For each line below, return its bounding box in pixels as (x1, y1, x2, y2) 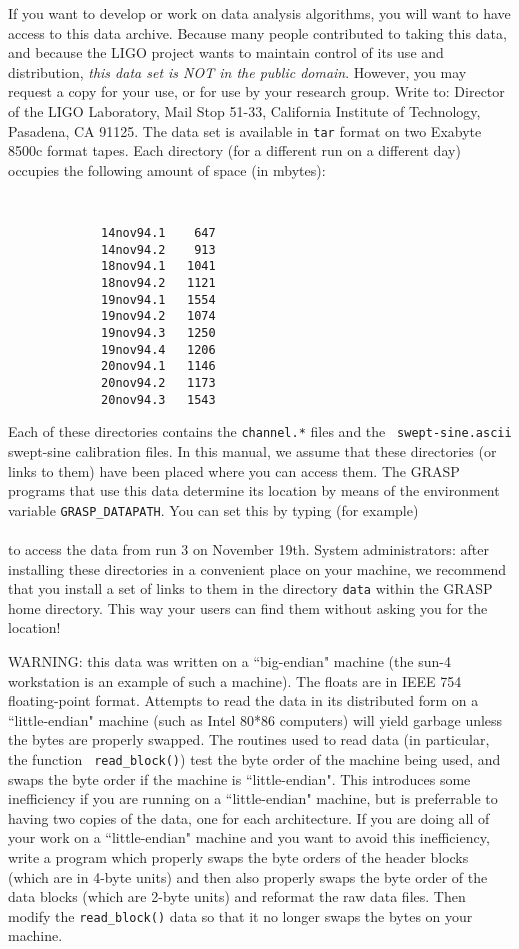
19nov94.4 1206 (101, 342, 216, 357)
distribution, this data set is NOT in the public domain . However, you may (8, 61, 467, 82)
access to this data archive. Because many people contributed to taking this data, (8, 22, 507, 43)
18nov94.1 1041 (101, 259, 216, 274)
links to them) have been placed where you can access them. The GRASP (8, 460, 460, 481)
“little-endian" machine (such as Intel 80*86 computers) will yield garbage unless (8, 709, 503, 730)
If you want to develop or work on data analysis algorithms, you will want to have (8, 3, 511, 23)
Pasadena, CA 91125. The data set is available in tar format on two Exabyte (8, 120, 482, 141)
